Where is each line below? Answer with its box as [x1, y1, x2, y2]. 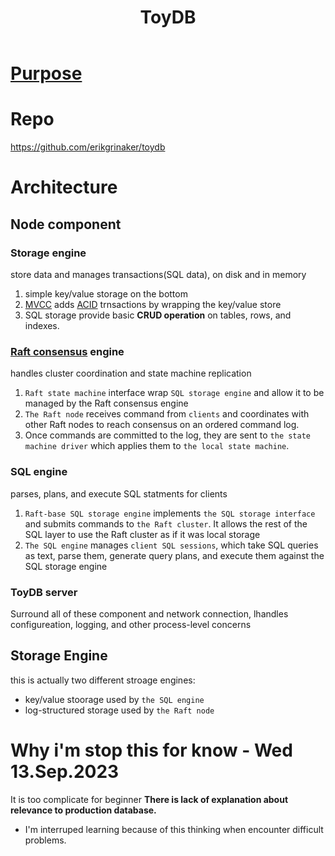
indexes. [24, 320, 60, 331]
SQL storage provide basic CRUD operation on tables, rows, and [24, 309, 292, 321]
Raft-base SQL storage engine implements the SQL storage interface [24, 507, 316, 519]
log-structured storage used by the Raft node [24, 704, 215, 716]
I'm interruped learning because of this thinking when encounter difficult [24, 823, 324, 835]
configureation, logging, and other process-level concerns [10, 618, 252, 630]
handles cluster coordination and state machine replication [10, 367, 252, 380]
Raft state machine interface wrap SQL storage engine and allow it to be [24, 387, 325, 399]
